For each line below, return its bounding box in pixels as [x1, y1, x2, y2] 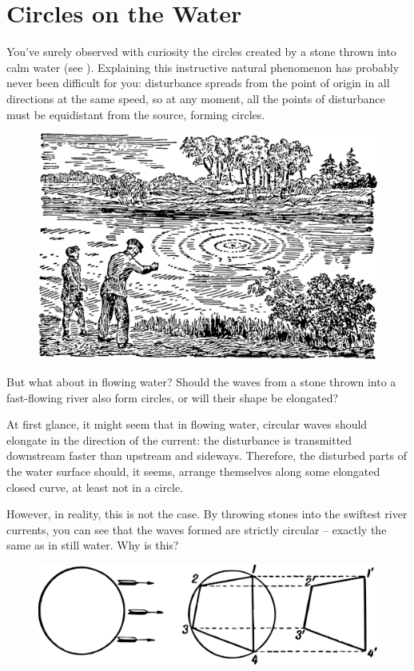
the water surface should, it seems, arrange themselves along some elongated [6, 463, 380, 480]
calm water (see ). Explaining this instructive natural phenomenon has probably [6, 58, 400, 75]
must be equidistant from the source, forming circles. [6, 106, 265, 122]
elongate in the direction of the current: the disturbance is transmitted [6, 431, 352, 448]
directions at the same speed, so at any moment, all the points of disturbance [6, 90, 385, 106]
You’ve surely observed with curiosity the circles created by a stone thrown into [6, 43, 396, 60]
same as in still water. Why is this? [6, 537, 179, 553]
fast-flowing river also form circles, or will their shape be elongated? [6, 389, 339, 405]
